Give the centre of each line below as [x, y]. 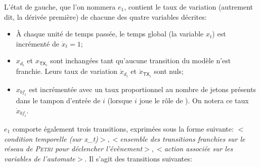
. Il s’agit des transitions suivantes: [138, 158]
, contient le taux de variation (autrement [189, 7]
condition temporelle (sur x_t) [51, 138]
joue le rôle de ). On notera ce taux [194, 100]
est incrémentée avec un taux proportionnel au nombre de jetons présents [143, 89]
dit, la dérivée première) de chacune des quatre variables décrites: [105, 16]
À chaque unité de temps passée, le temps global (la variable [110, 34]
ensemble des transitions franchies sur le [183, 138]
